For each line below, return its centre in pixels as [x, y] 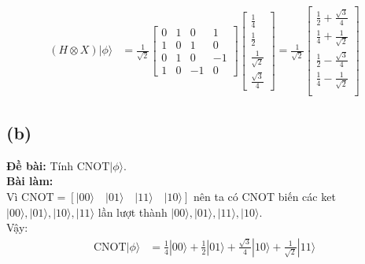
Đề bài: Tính [40, 165]
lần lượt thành [133, 212]
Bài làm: [30, 181]
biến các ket [307, 197]
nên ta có [216, 197]
